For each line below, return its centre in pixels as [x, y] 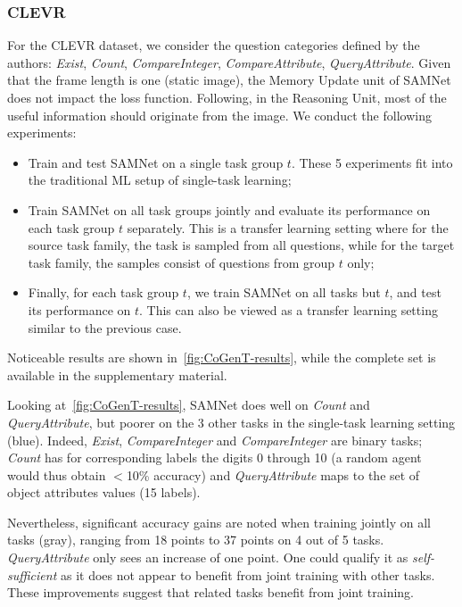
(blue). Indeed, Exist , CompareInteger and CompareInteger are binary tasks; [215, 440]
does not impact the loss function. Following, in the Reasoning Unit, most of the [227, 97]
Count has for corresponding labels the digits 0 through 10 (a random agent [214, 457]
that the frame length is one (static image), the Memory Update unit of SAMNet [229, 80]
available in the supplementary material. [117, 374]
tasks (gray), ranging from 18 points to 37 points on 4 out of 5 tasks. [196, 540]
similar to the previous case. [105, 327]
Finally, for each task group [103, 292]
